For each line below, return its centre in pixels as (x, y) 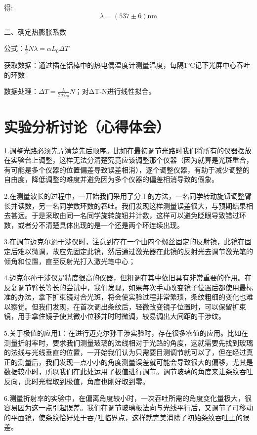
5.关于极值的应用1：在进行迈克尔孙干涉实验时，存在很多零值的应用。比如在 (126, 333)
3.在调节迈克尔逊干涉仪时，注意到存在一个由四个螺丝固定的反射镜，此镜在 (124, 241)
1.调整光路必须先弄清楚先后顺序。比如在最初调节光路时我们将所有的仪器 (121, 150)
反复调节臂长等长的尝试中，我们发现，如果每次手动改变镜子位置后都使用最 (125, 287)
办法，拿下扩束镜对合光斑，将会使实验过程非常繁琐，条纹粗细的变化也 (132, 297)
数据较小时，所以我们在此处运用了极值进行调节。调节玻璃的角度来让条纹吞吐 (128, 371)
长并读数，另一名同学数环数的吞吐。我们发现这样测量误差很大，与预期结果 (125, 205)
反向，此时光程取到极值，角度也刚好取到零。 (77, 381)
